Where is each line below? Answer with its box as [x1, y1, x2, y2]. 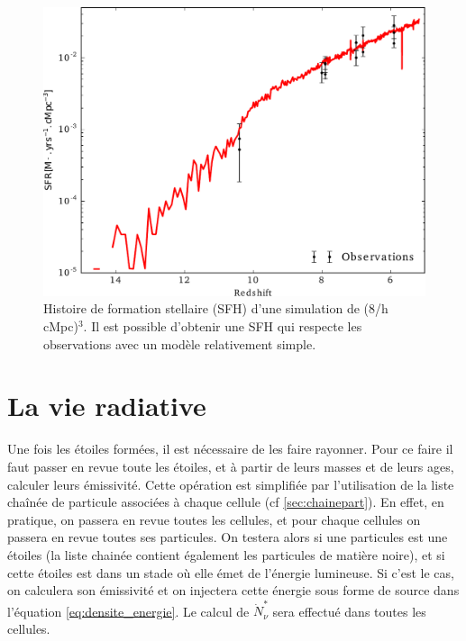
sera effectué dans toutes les [272, 601, 426, 620]
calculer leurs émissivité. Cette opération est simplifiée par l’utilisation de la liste [7, 474, 454, 493]
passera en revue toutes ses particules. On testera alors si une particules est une [7, 528, 448, 546]
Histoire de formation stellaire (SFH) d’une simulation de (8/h [43, 299, 388, 318]
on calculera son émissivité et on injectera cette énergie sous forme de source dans [7, 581, 460, 600]
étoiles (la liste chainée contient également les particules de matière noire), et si [7, 545, 445, 564]
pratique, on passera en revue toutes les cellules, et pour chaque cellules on [7, 510, 421, 528]
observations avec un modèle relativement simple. [43, 334, 316, 353]
